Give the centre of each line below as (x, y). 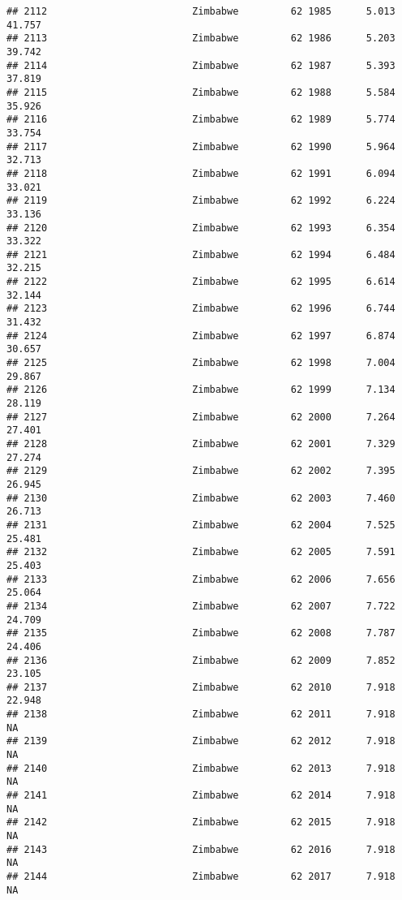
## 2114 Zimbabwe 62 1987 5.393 (201, 65)
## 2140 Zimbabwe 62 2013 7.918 (201, 768)
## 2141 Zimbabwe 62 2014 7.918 (201, 796)
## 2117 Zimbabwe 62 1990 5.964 (201, 146)
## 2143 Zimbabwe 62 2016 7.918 (201, 849)
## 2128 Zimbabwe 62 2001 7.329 (201, 444)
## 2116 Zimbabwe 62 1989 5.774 (201, 120)
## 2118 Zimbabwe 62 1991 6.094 (201, 173)
